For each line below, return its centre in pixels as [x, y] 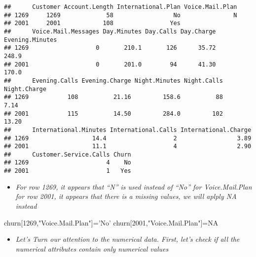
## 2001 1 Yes [68, 171]
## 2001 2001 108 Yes [92, 23]
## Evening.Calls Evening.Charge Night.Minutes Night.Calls [113, 80]
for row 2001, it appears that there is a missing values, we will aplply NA [126, 196]
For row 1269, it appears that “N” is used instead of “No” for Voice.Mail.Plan [134, 186]
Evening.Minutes [31, 40]
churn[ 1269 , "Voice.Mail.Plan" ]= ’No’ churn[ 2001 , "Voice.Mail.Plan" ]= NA [111, 222]
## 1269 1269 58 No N [121, 15]
